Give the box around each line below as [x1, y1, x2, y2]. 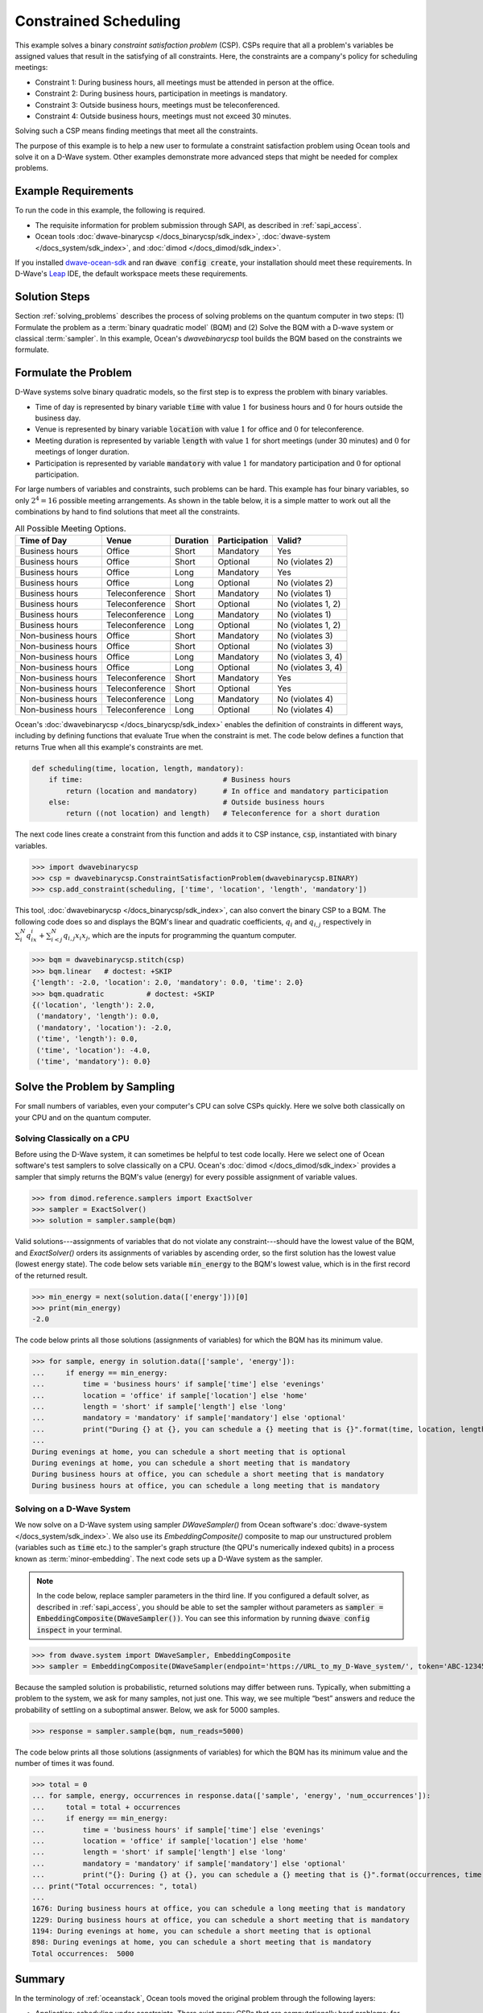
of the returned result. [14, 1271, 89, 1280]
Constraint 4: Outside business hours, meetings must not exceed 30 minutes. [35, 111, 291, 121]
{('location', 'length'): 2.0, [31, 1000, 156, 1010]
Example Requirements [14, 184, 134, 198]
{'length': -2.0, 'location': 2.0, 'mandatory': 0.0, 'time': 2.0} [31, 978, 304, 987]
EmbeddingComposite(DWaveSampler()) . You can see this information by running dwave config [36, 1614, 370, 1623]
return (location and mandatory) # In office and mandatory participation [65, 786, 389, 796]
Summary [14, 1973, 65, 1986]
